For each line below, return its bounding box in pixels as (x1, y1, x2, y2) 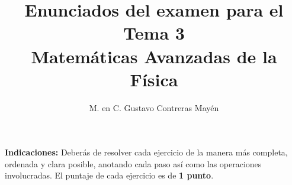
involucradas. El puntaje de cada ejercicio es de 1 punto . (5, 169, 214, 181)
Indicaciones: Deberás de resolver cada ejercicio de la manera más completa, (5, 146, 288, 158)
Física (130, 67, 178, 91)
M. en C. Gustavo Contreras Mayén (89, 101, 219, 113)
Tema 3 (123, 21, 185, 45)
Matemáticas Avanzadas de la (31, 44, 277, 68)
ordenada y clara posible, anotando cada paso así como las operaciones (5, 157, 262, 170)
